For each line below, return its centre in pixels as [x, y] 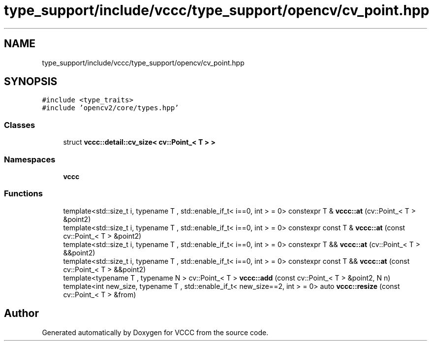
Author [21, 314]
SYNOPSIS [31, 82]
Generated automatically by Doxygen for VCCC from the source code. [155, 332]
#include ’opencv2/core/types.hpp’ [110, 108]
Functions [23, 194]
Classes [20, 125]
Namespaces [30, 159]
